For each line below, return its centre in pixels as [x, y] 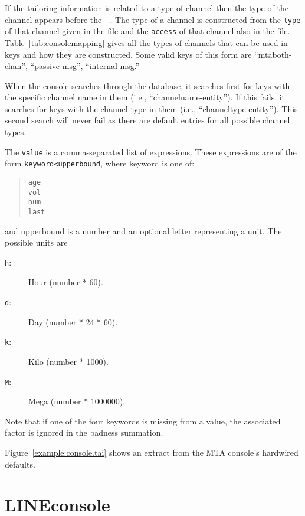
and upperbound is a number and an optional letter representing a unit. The [143, 231]
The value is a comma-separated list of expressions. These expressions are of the [151, 151]
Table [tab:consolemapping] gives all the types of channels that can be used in [146, 42]
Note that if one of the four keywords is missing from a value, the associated [143, 421]
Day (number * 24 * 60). [73, 321]
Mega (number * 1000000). [77, 401]
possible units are [36, 242]
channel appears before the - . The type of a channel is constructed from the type [153, 19]
